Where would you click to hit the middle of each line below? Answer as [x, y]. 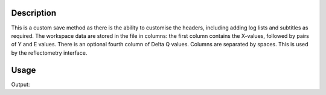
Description [34, 13]
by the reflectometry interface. [49, 53]
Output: [21, 84]
